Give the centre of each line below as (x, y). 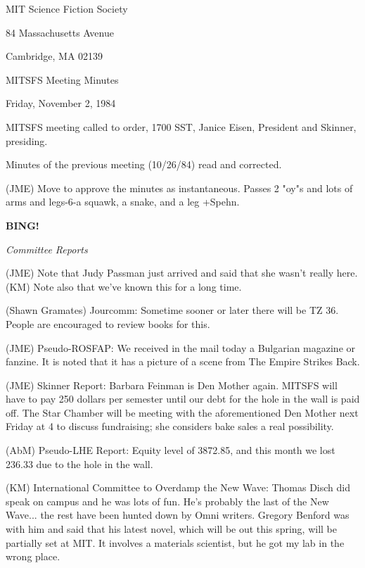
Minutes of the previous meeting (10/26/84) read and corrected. (144, 164)
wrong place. (33, 556)
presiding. (27, 140)
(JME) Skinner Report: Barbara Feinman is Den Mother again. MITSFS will (172, 385)
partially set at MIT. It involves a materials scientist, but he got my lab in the (175, 542)
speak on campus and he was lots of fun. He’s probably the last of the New (167, 501)
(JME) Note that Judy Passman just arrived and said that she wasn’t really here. (182, 273)
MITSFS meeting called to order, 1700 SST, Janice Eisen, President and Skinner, (181, 126)
